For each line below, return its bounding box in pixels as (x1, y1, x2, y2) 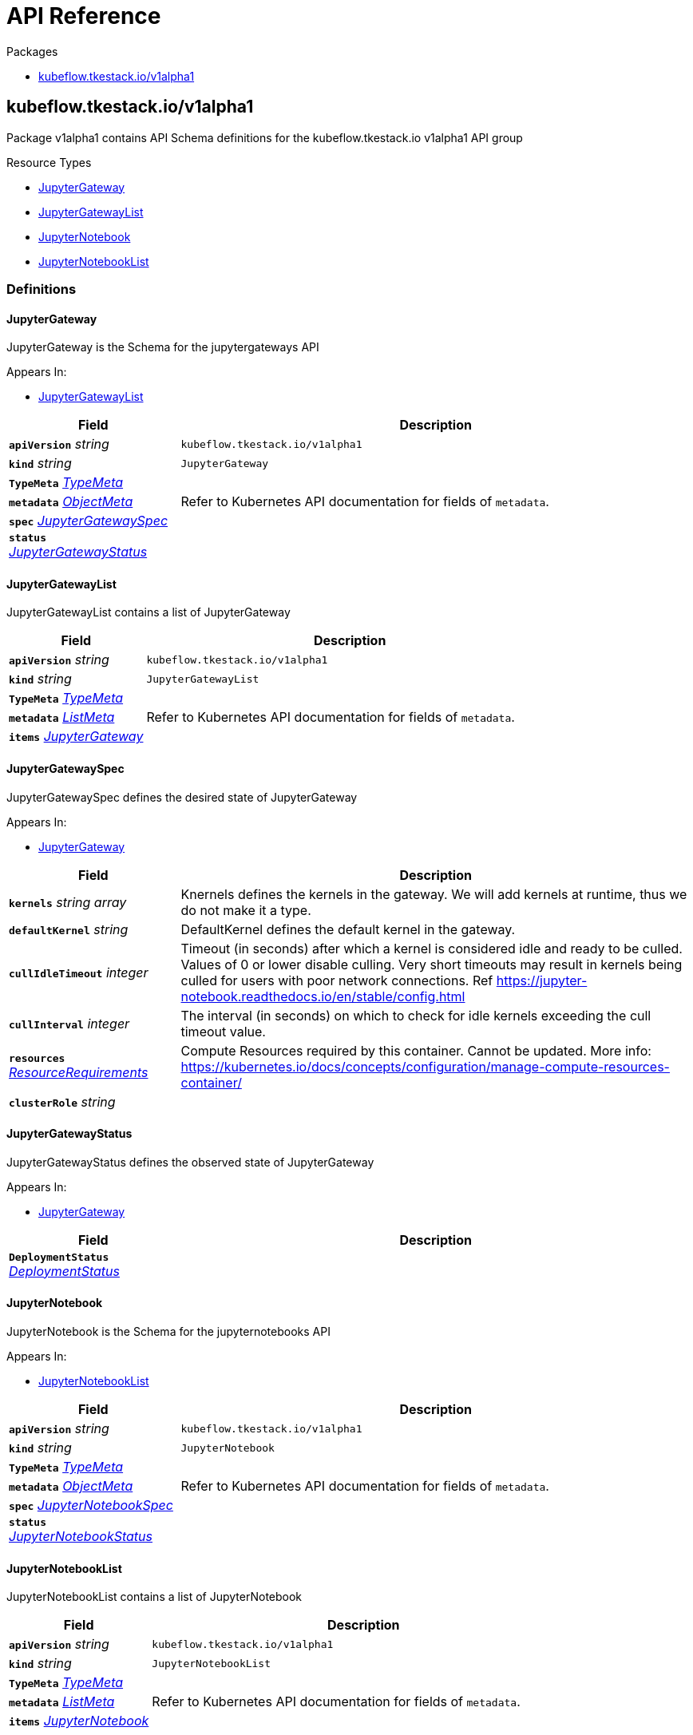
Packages (6, 44, 58, 58)
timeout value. (180, 1023, 266, 1040)
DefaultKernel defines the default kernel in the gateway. (180, 921, 516, 937)
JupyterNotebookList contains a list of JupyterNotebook (6, 1590, 303, 1604)
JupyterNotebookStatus (9, 1528, 152, 1545)
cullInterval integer (9, 1015, 130, 1032)
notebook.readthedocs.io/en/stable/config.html (180, 988, 465, 1004)
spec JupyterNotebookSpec (9, 1497, 173, 1514)
